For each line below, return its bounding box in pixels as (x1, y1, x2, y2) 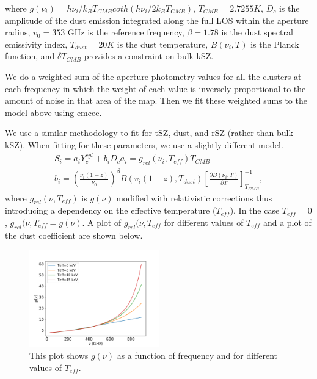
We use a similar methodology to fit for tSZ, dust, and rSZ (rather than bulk (5, 126, 293, 139)
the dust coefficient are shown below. (5, 228, 143, 241)
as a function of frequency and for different (117, 348, 278, 361)
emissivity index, (5, 37, 68, 50)
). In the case (230, 204, 280, 217)
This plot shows (29, 348, 89, 361)
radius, (5, 26, 31, 38)
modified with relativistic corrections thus (116, 191, 272, 204)
